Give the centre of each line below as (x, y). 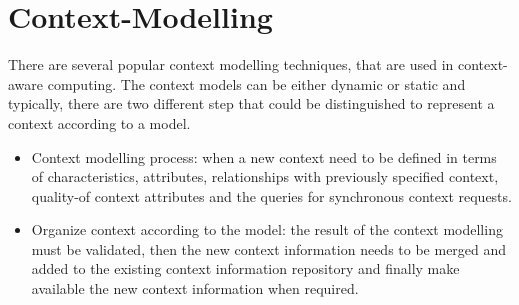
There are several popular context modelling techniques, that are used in (231, 64)
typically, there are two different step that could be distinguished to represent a (251, 103)
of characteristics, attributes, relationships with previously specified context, (265, 176)
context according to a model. (99, 122)
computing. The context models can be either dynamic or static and (256, 83)
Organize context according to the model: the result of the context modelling (267, 229)
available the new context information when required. (195, 288)
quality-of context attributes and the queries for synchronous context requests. (271, 195)
